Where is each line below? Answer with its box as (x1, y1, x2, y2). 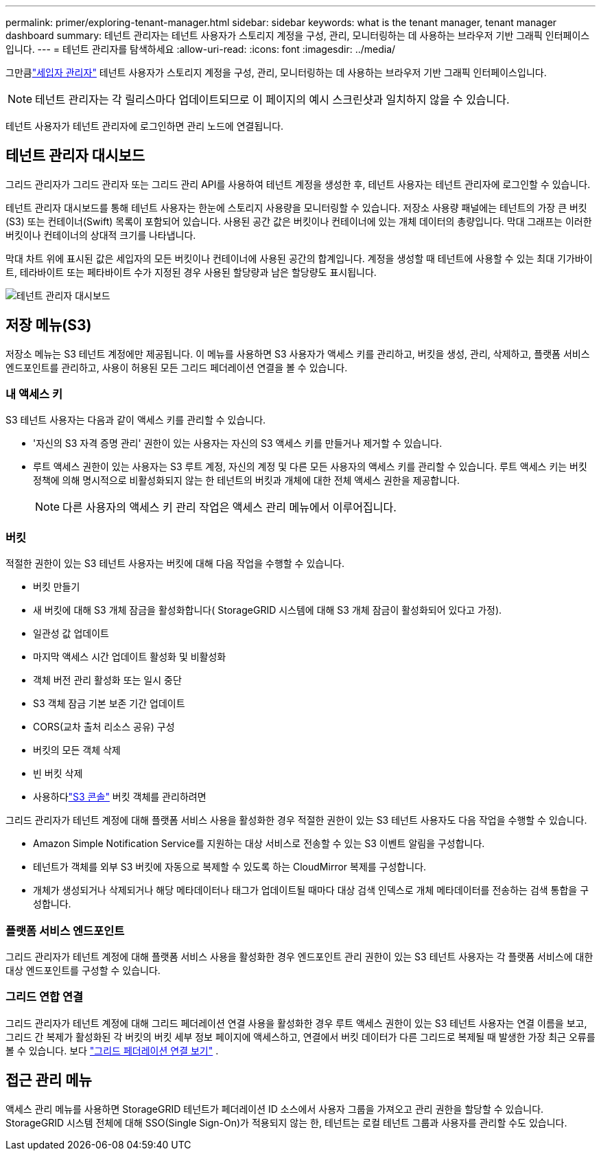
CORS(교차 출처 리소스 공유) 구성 (33, 721, 175, 733)
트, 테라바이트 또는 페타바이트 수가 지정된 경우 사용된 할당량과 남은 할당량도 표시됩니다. (5, 266, 377, 278)
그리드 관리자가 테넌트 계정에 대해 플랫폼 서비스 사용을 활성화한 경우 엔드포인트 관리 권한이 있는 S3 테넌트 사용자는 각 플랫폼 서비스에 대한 (5, 950, 593, 962)
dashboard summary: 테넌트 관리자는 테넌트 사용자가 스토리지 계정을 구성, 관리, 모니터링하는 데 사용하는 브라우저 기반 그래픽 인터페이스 (5, 30, 590, 41)
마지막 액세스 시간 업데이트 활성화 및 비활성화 (33, 651, 226, 663)
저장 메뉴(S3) (5, 316, 92, 334)
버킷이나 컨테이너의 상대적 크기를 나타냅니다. (5, 229, 196, 241)
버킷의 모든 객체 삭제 (33, 744, 121, 756)
